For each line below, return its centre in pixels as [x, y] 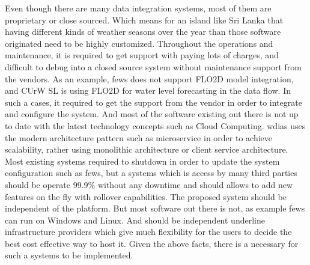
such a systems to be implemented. [69, 255]
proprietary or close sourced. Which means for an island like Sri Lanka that [144, 20]
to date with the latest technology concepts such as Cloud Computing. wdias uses [155, 125]
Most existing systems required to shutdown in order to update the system [142, 161]
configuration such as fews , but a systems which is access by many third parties [151, 173]
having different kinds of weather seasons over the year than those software [143, 32]
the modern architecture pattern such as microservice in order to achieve [139, 137]
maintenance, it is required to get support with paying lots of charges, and [142, 55]
